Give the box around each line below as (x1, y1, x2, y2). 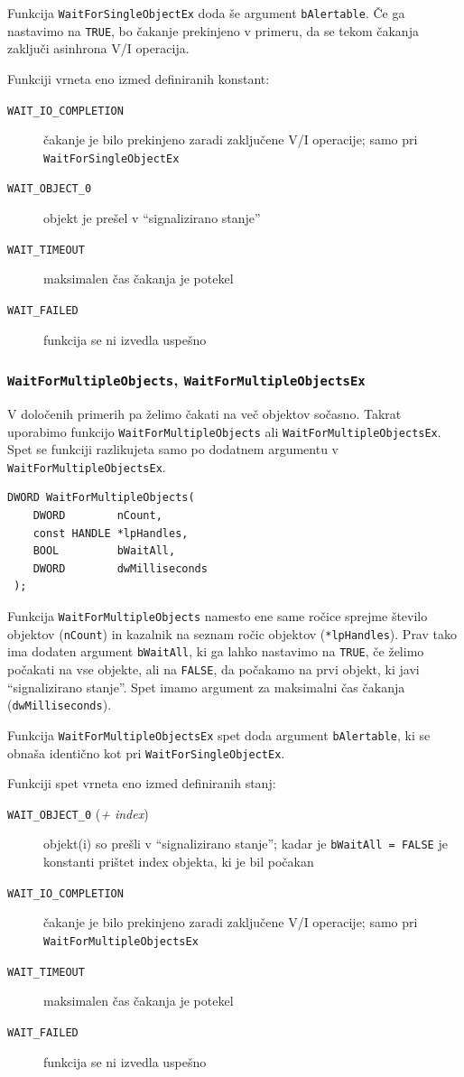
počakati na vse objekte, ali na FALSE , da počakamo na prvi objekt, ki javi (7, 659, 420, 678)
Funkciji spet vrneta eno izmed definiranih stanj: (7, 774, 276, 793)
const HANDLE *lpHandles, (32, 526, 189, 540)
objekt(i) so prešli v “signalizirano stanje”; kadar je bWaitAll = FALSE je (43, 834, 448, 853)
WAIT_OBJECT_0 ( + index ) (7, 803, 149, 822)
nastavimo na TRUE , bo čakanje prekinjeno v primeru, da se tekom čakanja (7, 21, 419, 40)
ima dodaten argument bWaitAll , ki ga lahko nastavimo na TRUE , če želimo (7, 642, 424, 661)
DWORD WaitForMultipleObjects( (7, 491, 195, 505)
